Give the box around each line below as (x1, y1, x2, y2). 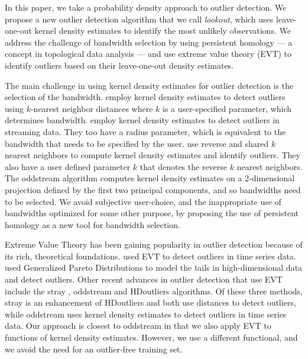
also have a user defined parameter (5, 160, 131, 172)
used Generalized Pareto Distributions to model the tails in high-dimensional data (5, 261, 303, 274)
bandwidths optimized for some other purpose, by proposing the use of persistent (5, 207, 299, 219)
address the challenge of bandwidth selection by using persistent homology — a (5, 36, 293, 48)
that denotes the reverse (140, 160, 228, 172)
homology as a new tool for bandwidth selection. (5, 218, 180, 230)
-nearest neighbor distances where (30, 102, 153, 114)
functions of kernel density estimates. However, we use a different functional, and (5, 331, 298, 344)
